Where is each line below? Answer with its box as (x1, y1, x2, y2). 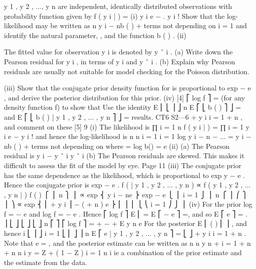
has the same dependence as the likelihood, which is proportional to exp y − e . (4, 170, 245, 180)
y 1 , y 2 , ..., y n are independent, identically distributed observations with (4, 1, 232, 11)
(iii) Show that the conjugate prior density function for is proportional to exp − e (4, 83, 251, 93)
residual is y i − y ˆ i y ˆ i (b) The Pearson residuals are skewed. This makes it (4, 150, 245, 161)
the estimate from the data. (4, 257, 87, 267)
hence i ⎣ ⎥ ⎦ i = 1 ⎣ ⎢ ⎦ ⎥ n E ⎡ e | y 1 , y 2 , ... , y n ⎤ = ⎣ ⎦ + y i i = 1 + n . (4, 228, 246, 238)
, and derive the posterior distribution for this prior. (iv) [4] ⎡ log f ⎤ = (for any (4, 92, 245, 102)
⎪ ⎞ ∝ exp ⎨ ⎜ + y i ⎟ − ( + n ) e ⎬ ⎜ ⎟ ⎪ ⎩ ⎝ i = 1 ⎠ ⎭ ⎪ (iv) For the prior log (4, 199, 253, 209)
